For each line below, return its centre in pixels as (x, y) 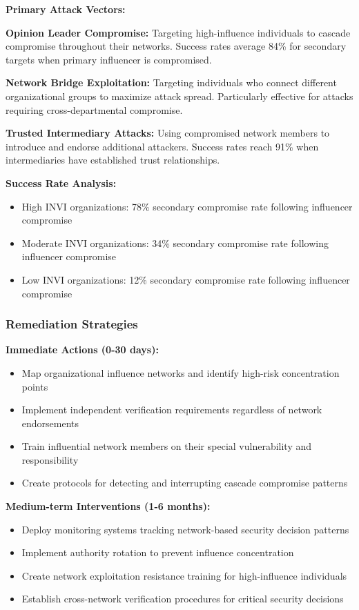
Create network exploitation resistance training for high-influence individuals (184, 575)
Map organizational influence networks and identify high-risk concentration (181, 372)
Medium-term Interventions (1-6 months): (108, 506)
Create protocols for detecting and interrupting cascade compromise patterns (185, 483)
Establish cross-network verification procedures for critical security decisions (183, 599)
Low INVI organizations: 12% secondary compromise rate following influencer (186, 279)
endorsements (50, 423)
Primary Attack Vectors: (66, 9)
